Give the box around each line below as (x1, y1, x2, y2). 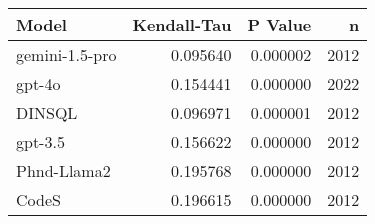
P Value (247, 13, 312, 36)
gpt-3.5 (16, 130, 65, 153)
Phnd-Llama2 (16, 159, 111, 182)
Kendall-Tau (132, 13, 232, 36)
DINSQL (16, 101, 78, 124)
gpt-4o (16, 72, 61, 95)
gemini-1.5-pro (16, 43, 117, 66)
